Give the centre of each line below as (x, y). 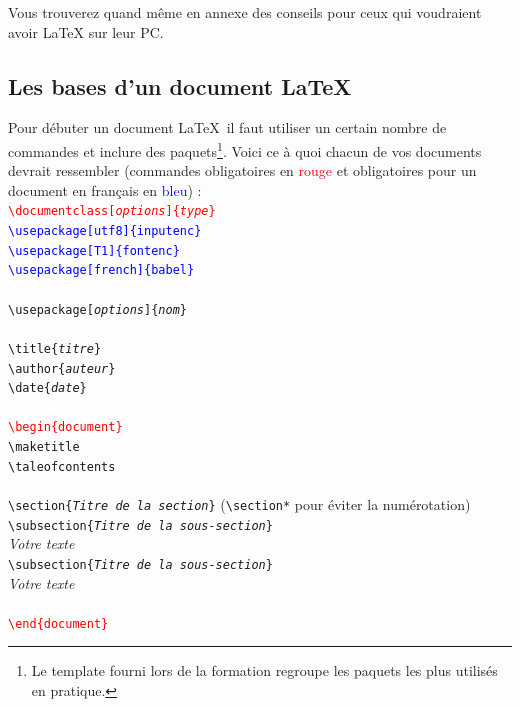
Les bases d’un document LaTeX (180, 85)
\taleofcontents (62, 466)
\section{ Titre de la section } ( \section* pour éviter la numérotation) (239, 504)
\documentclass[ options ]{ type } (112, 211)
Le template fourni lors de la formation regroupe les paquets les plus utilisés (264, 670)
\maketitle (44, 447)
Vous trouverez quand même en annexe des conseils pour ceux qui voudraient (245, 12)
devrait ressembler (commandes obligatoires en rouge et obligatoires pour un (242, 170)
